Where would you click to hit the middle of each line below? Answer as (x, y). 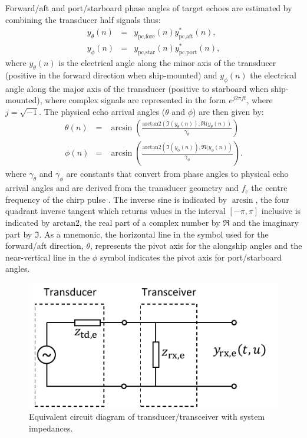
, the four (272, 199)
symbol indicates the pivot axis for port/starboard (191, 257)
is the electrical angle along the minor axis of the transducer (167, 62)
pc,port (188, 52)
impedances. (51, 428)
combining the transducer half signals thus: (83, 19)
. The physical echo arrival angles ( (102, 111)
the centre (269, 188)
